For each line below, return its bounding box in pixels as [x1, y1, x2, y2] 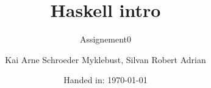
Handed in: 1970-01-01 [63, 73, 148, 86]
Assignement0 [79, 33, 132, 46]
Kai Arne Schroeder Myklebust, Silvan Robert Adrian [5, 53, 206, 66]
